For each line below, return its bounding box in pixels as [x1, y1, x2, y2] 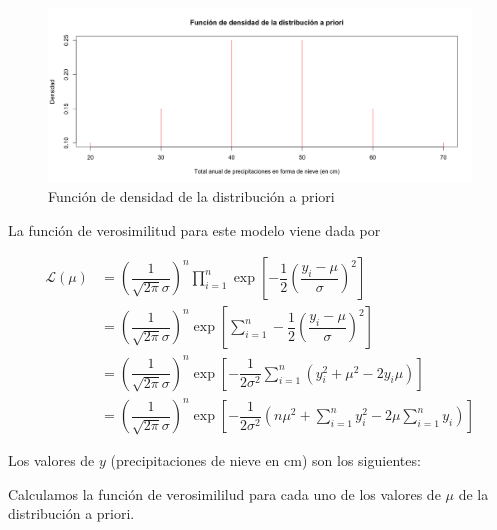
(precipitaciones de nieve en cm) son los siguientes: [110, 450, 421, 471]
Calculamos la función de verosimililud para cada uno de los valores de [8, 483, 441, 504]
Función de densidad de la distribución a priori [48, 185, 335, 206]
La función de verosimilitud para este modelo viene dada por [8, 219, 381, 240]
